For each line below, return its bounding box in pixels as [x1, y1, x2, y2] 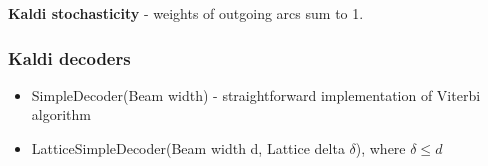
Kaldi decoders [8, 45, 131, 70]
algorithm [31, 104, 91, 125]
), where [355, 138, 406, 158]
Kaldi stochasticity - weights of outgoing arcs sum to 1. [8, 3, 364, 23]
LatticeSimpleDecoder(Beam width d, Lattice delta [31, 138, 345, 158]
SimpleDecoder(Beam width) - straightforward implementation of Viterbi [31, 84, 481, 105]
